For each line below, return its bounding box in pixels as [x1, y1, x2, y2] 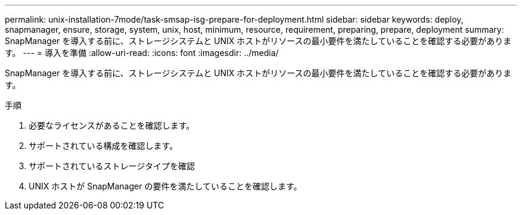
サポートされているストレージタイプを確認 [29, 161, 195, 171]
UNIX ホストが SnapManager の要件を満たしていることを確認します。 [29, 181, 302, 191]
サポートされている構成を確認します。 [29, 141, 178, 151]
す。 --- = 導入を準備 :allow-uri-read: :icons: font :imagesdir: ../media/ [5, 48, 279, 58]
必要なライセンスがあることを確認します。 [29, 120, 195, 130]
